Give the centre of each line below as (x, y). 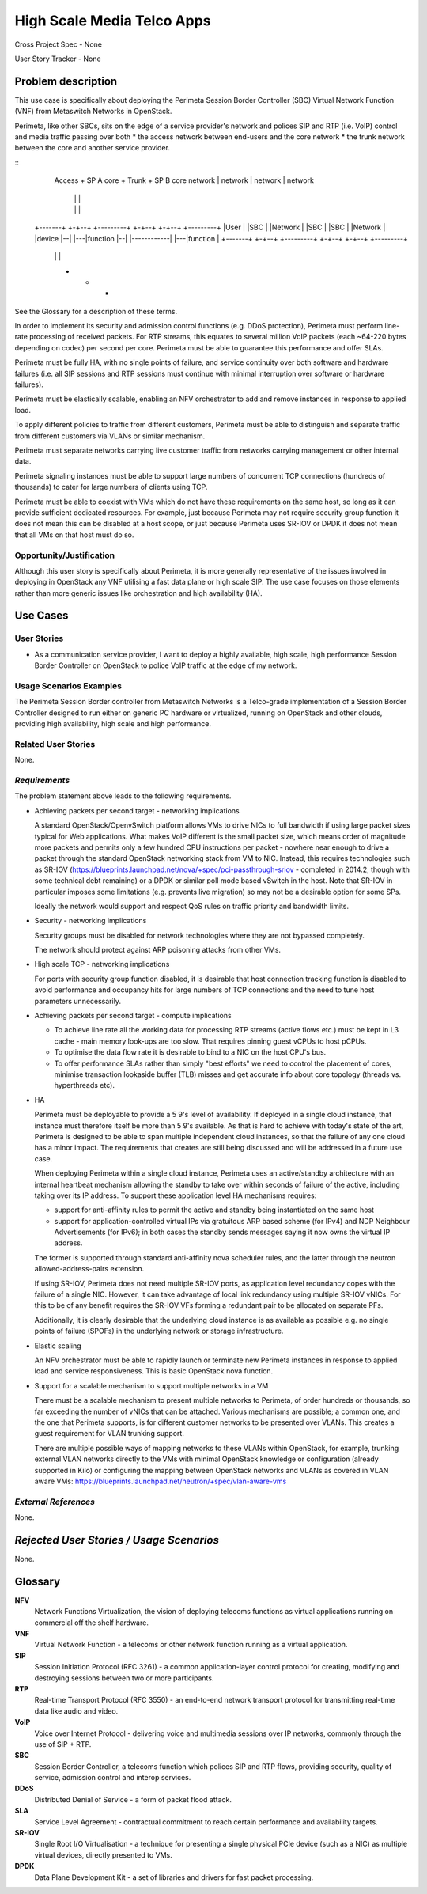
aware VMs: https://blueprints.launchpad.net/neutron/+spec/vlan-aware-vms (161, 1481)
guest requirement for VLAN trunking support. (110, 1434)
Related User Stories (55, 744)
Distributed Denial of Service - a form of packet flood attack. (133, 1799)
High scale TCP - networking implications (102, 964)
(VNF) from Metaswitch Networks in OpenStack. (93, 112)
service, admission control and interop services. (113, 1778)
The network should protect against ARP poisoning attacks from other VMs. (157, 950)
